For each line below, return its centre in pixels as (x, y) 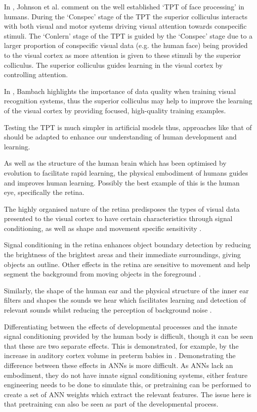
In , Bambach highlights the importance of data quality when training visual (120, 91)
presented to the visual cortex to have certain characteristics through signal (118, 218)
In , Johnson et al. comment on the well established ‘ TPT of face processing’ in (124, 6)
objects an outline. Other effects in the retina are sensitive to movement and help (127, 264)
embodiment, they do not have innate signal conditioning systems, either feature (126, 375)
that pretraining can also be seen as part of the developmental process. (111, 404)
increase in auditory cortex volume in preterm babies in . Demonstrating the (120, 355)
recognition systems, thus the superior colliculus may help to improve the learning (128, 101)
